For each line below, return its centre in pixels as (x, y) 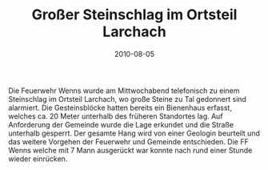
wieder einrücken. (38, 159)
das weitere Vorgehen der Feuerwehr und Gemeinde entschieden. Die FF (129, 141)
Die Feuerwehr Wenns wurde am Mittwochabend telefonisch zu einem (124, 91)
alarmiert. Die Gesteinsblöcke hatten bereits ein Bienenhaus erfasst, (120, 107)
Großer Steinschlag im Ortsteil (134, 15)
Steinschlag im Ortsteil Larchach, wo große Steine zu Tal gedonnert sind (127, 99)
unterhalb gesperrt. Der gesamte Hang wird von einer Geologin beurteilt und (134, 133)
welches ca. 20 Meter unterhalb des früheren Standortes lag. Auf (116, 116)
